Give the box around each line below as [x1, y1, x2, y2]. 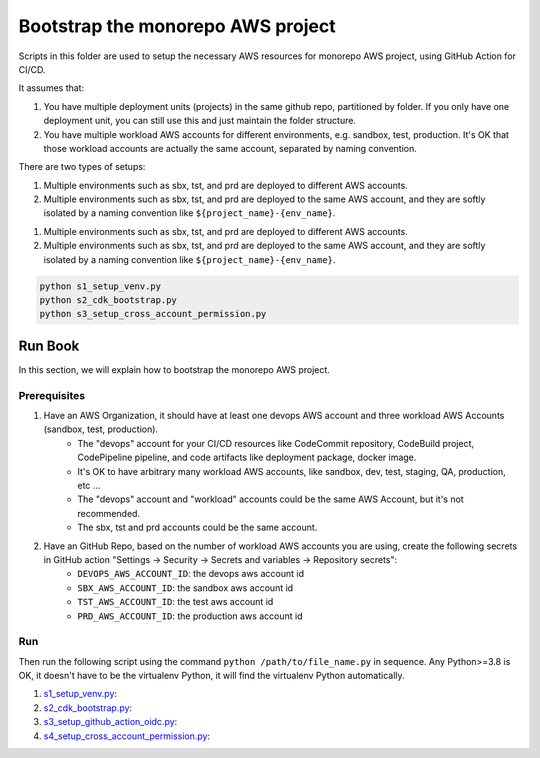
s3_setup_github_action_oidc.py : [43, 716, 178, 728]
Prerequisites [18, 388, 85, 402]
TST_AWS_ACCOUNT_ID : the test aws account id [77, 596, 274, 608]
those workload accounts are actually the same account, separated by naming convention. [43, 142, 417, 154]
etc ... [77, 479, 101, 491]
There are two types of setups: [18, 161, 146, 173]
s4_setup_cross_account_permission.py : [43, 730, 210, 742]
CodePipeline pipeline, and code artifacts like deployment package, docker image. [77, 451, 417, 464]
